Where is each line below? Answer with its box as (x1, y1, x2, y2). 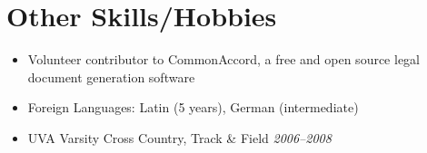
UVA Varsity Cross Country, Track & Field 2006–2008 (27, 128, 332, 147)
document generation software (27, 67, 195, 86)
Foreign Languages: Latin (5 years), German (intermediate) (27, 98, 359, 117)
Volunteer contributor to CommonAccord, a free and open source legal (27, 50, 420, 69)
